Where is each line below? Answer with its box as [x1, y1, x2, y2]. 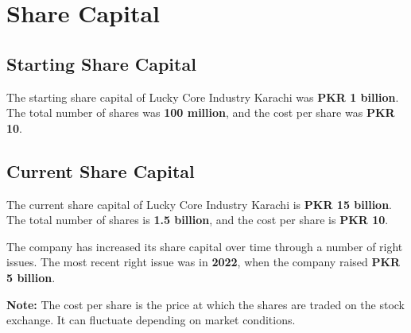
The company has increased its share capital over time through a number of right [6, 238, 403, 254]
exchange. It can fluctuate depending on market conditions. [6, 312, 296, 328]
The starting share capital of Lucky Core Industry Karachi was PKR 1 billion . [6, 88, 399, 105]
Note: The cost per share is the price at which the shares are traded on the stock [6, 296, 405, 312]
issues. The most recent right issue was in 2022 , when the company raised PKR [6, 254, 401, 270]
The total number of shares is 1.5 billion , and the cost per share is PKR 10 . [6, 211, 389, 228]
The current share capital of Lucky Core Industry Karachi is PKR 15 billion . [6, 196, 393, 212]
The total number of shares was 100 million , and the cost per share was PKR [6, 104, 395, 121]
